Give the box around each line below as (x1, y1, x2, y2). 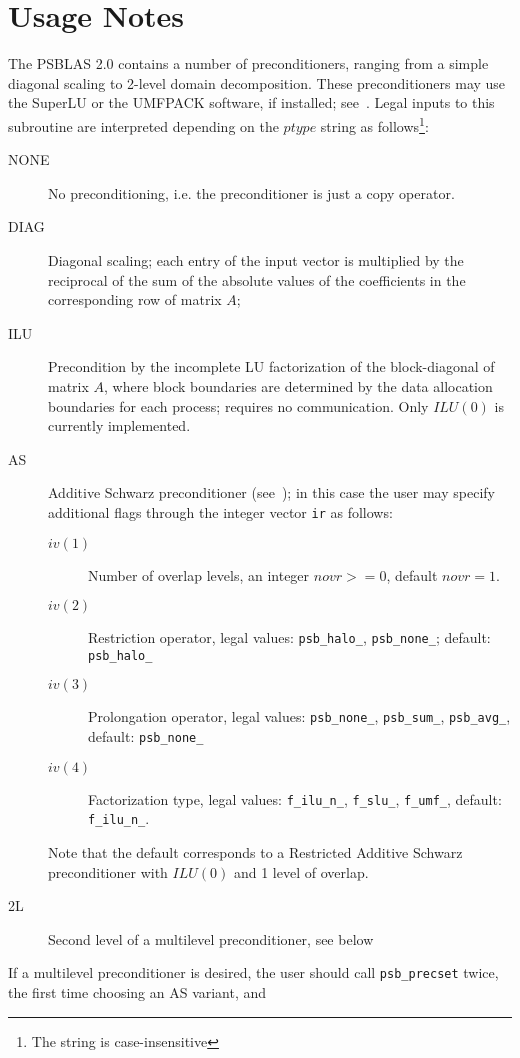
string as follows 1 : (320, 112, 429, 136)
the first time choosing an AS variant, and (8, 982, 267, 1003)
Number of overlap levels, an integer (88, 564, 310, 585)
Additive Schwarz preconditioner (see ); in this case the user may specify (48, 482, 495, 503)
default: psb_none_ (88, 726, 204, 747)
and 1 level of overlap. (233, 861, 369, 882)
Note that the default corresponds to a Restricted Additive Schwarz (48, 842, 463, 863)
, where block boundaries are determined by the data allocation (104, 375, 493, 396)
